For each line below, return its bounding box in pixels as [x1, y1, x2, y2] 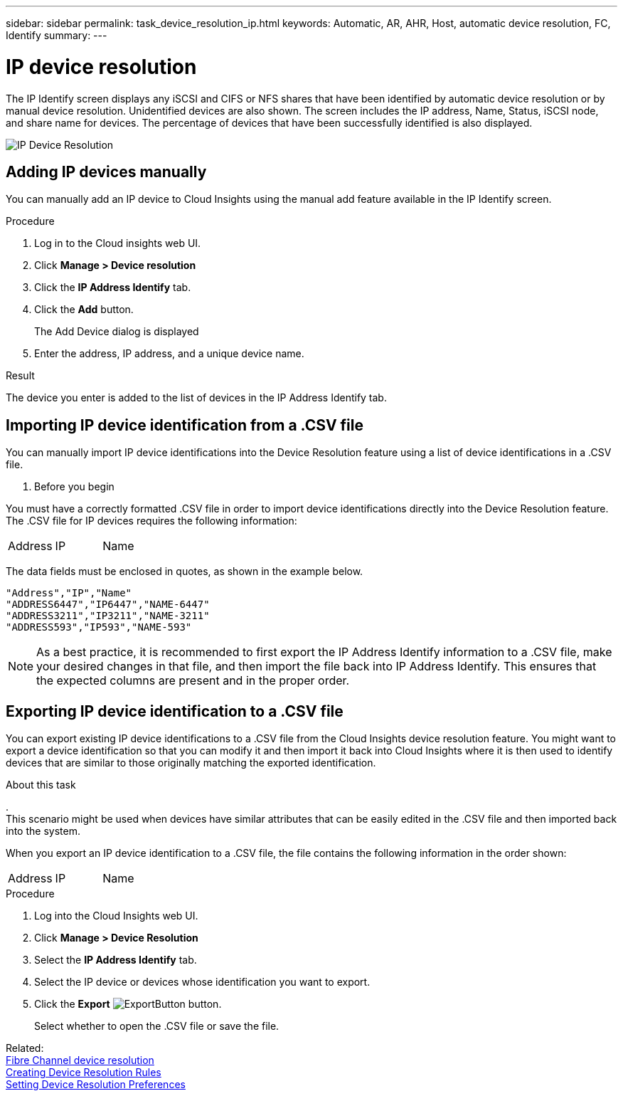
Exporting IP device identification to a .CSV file [6, 702, 344, 720]
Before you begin [34, 480, 115, 493]
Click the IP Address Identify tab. [34, 281, 191, 294]
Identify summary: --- [6, 29, 107, 41]
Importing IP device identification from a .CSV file [6, 416, 364, 434]
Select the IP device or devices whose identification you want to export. [34, 976, 371, 989]
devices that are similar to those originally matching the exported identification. [6, 757, 376, 769]
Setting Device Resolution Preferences [6, 1078, 186, 1091]
